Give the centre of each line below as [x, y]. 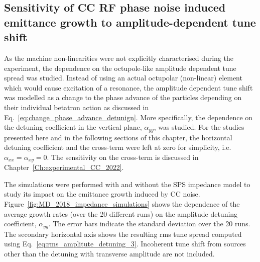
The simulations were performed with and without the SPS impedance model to [127, 184]
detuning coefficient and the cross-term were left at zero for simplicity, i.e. [118, 147]
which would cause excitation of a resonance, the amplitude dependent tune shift [128, 87]
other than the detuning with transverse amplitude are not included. [109, 253]
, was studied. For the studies [199, 127]
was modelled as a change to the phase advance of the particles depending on [123, 97]
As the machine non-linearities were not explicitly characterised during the [119, 58]
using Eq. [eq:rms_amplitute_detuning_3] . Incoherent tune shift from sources [125, 244]
